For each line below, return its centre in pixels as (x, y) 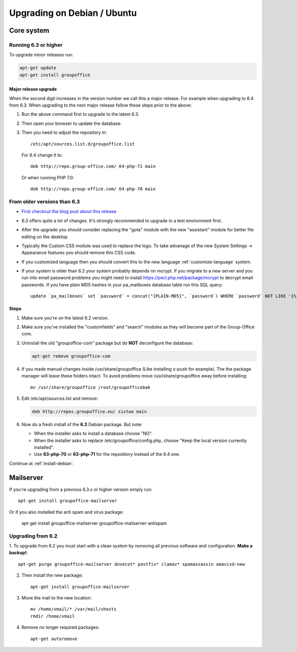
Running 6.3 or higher (36, 45)
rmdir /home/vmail (53, 616)
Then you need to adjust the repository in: (64, 133)
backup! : (19, 553)
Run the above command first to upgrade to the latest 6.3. (80, 114)
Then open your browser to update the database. (72, 123)
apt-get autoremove (54, 639)
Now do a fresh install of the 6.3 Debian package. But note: (82, 424)
